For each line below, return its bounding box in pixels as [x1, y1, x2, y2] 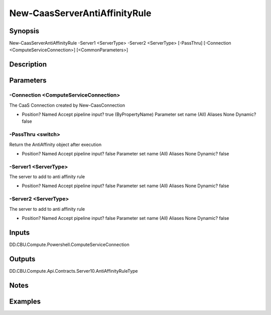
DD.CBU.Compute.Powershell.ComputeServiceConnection [9, 242, 130, 248]
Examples [9, 297, 41, 305]
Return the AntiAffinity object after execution [9, 141, 102, 147]
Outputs [9, 255, 36, 263]
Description [9, 60, 47, 69]
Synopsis [9, 27, 40, 35]
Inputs [9, 228, 30, 237]
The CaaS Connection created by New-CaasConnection [9, 102, 125, 108]
